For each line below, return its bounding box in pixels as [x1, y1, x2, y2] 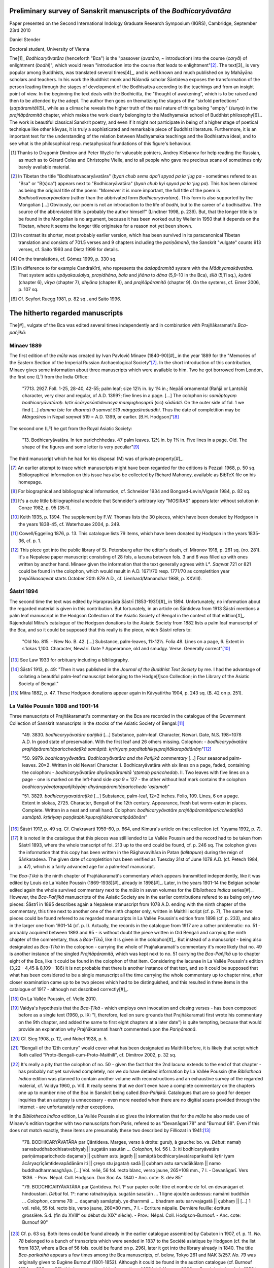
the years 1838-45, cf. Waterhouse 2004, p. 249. [18, 521, 121, 527]
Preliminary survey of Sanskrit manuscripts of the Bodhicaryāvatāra [9, 7, 231, 15]
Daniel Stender [9, 37, 41, 43]
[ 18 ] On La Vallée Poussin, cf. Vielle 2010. [11, 996, 97, 1002]
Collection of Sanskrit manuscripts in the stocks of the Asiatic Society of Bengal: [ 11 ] [9, 720, 185, 726]
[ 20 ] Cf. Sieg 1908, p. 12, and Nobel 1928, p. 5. [11, 1035, 108, 1042]
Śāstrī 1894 [9, 588, 38, 595]
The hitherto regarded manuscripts [9, 309, 123, 318]
